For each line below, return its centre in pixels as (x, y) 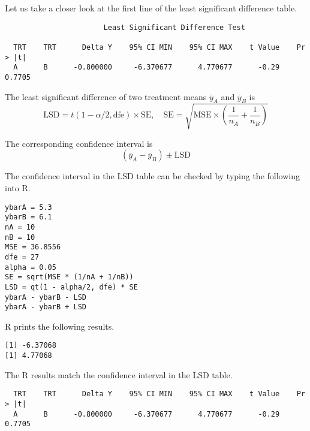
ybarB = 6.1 (28, 217)
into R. (18, 188)
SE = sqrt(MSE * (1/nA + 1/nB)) (69, 277)
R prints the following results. (60, 326)
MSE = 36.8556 (33, 247)
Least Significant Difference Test (174, 27)
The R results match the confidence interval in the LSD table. (119, 374)
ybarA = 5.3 (28, 207)
